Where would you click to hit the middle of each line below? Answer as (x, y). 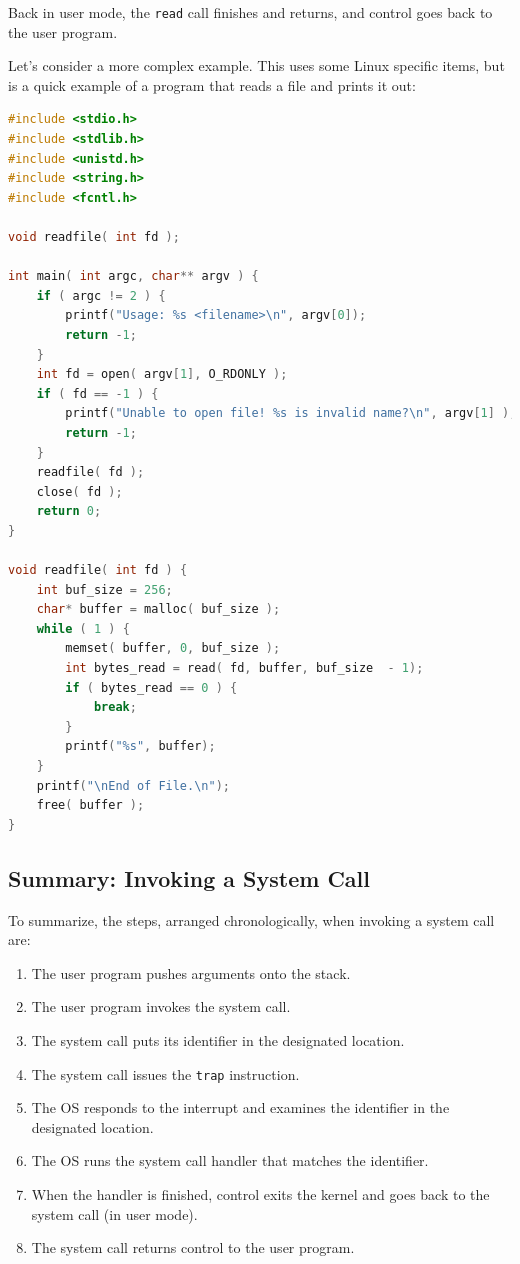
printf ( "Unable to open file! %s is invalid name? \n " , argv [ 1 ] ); (291, 413)
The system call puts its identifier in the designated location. (218, 1039)
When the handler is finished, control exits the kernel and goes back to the (260, 1194)
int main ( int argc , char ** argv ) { (133, 276)
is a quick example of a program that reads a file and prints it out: (212, 84)
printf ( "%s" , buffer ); (140, 746)
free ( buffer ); (90, 805)
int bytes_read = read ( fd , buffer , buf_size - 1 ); (244, 668)
